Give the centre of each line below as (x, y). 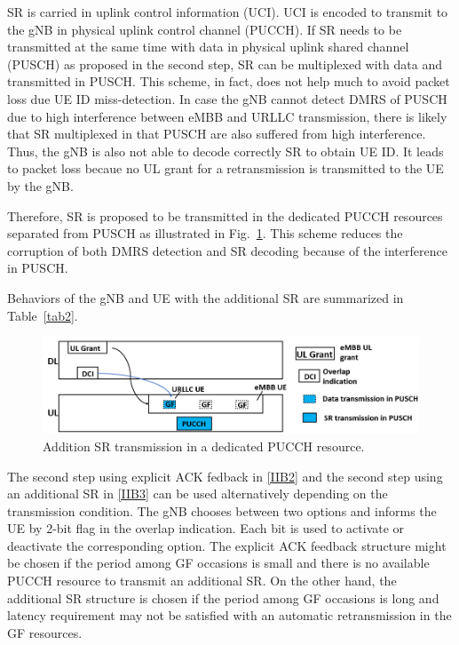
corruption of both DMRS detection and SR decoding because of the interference (227, 250)
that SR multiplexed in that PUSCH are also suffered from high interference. (217, 134)
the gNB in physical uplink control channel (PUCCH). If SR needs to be (205, 29)
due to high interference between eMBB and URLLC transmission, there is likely (227, 116)
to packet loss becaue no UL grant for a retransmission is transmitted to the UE (226, 168)
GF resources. (45, 632)
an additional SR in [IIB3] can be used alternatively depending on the (198, 494)
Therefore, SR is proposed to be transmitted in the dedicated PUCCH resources (225, 215)
